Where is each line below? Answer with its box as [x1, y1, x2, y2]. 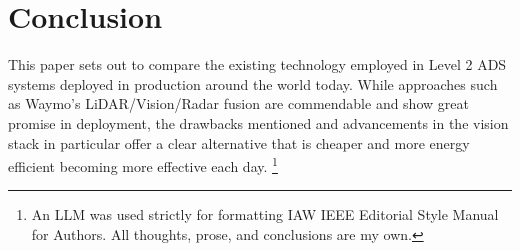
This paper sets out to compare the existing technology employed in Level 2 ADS [8, 54, 507, 75]
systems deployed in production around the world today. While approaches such [8, 73, 498, 94]
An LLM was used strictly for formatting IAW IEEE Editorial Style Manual [31, 204, 499, 225]
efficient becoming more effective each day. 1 [8, 153, 278, 176]
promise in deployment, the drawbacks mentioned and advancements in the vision [8, 112, 509, 133]
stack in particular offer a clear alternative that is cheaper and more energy [8, 132, 470, 153]
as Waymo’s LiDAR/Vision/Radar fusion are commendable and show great [8, 93, 469, 114]
